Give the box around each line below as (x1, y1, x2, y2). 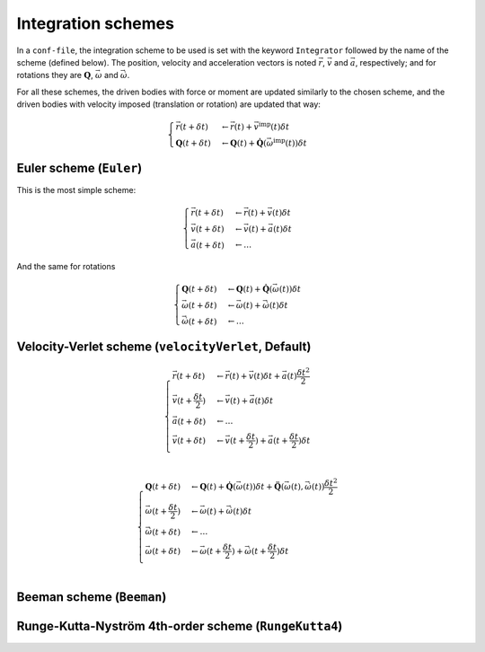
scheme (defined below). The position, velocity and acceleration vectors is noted (16, 57, 317, 67)
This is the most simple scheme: (16, 185, 137, 196)
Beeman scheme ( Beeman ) (16, 589, 167, 604)
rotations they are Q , (16, 70, 93, 81)
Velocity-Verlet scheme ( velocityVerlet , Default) (16, 339, 312, 354)
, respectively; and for (355, 57, 436, 67)
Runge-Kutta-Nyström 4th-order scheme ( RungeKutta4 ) (16, 618, 343, 633)
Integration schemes (16, 13, 175, 33)
